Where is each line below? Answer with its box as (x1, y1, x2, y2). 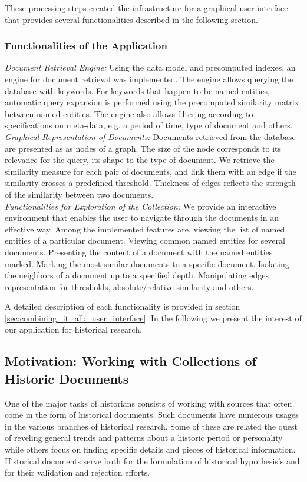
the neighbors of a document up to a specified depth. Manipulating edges (5, 269, 269, 281)
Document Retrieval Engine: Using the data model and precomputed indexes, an (5, 61, 296, 74)
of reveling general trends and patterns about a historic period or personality (5, 431, 283, 444)
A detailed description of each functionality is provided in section (5, 300, 240, 313)
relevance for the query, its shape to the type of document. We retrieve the (5, 154, 275, 166)
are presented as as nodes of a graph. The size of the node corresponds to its (5, 142, 281, 154)
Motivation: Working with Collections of (5, 352, 256, 370)
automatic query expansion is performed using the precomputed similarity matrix (5, 96, 299, 108)
